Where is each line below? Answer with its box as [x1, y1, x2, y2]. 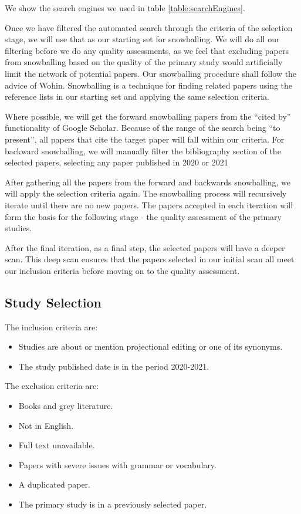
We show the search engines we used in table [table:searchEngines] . [5, 2, 245, 13]
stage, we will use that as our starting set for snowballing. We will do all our [5, 33, 280, 45]
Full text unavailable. [18, 439, 95, 451]
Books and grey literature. [18, 400, 113, 412]
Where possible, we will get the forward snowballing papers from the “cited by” [5, 110, 291, 122]
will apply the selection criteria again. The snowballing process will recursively [5, 187, 287, 199]
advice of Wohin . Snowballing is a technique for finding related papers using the [5, 79, 293, 91]
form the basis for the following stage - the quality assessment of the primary [5, 210, 282, 222]
